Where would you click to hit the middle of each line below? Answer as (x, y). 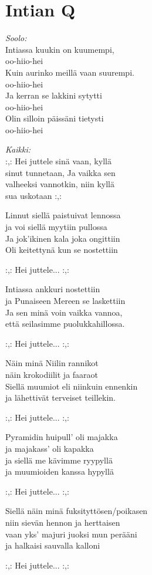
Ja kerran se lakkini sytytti (54, 95)
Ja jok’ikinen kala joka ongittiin (63, 238)
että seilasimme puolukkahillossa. (65, 324)
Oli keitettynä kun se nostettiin (62, 250)
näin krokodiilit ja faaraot (52, 374)
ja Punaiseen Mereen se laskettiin (65, 300)
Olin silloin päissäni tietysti (55, 118)
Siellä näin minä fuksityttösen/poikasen (77, 511)
